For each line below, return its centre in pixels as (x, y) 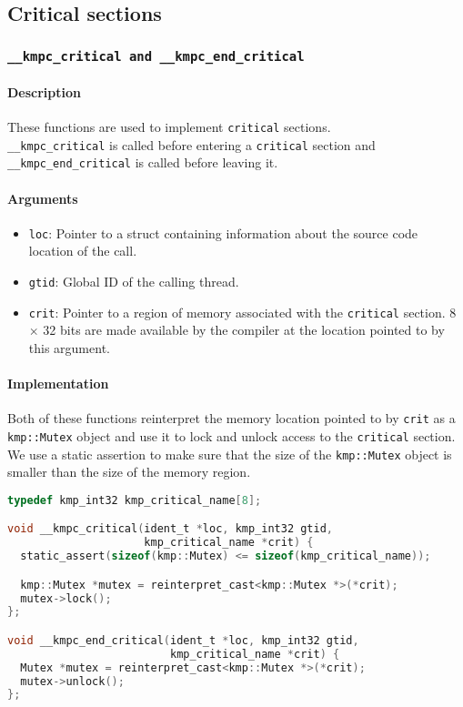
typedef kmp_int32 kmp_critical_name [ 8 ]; (135, 500)
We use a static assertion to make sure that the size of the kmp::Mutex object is (230, 454)
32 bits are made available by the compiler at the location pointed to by (244, 330)
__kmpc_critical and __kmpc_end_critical (156, 56)
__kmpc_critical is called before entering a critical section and (191, 144)
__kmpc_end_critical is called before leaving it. (143, 162)
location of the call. (83, 251)
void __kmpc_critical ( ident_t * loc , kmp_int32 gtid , (171, 529)
